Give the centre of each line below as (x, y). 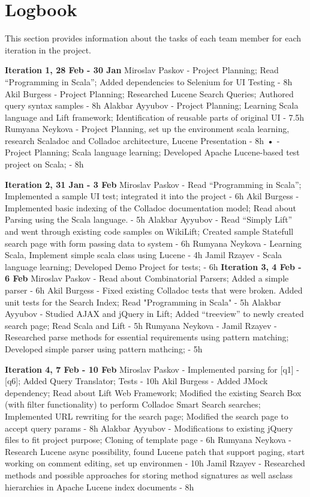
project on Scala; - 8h (44, 164)
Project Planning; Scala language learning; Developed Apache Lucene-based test (152, 152)
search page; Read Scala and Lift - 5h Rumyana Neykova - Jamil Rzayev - (141, 325)
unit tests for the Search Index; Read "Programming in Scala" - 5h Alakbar (143, 302)
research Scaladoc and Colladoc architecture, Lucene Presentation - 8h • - (142, 140)
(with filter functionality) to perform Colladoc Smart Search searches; (133, 404)
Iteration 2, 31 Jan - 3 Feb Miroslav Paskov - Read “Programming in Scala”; (153, 184)
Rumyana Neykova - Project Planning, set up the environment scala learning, (147, 129)
